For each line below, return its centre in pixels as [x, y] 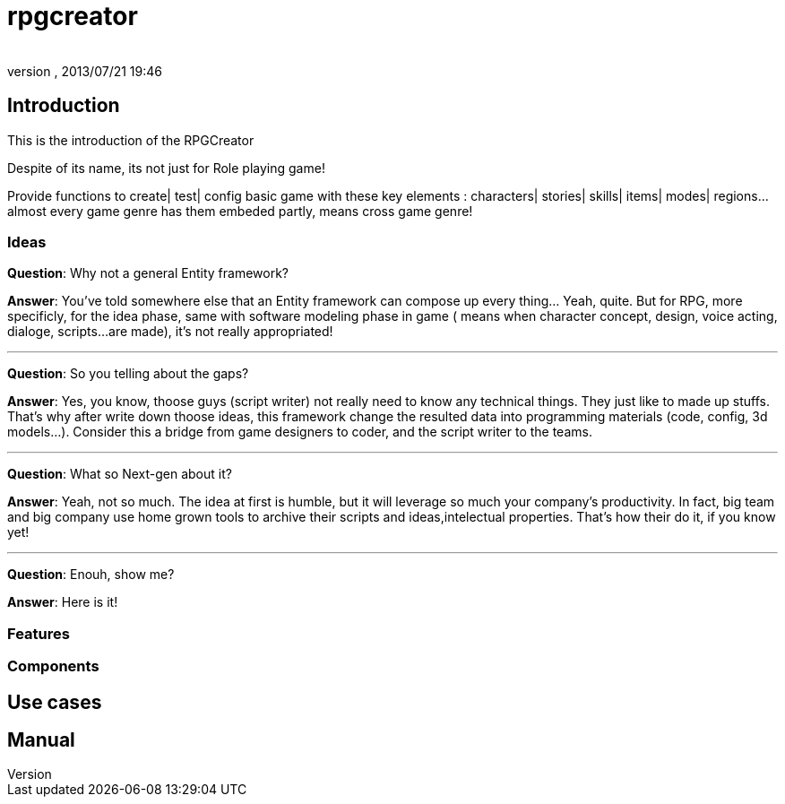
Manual [41, 739]
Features [39, 633]
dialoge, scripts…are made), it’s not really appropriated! [170, 332]
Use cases [55, 702]
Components [53, 666]
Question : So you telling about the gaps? [128, 374]
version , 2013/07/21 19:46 [85, 71]
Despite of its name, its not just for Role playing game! [166, 168]
